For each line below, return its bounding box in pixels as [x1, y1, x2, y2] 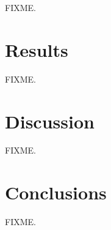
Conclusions [5, 180, 107, 205]
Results [5, 37, 68, 62]
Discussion [5, 108, 95, 133]
